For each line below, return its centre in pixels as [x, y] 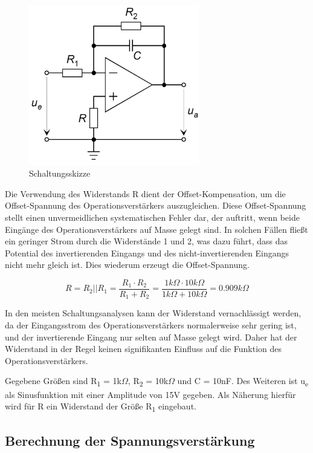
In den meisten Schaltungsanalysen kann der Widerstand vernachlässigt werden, [153, 313]
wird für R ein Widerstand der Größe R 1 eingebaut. [101, 407]
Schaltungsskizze [60, 173]
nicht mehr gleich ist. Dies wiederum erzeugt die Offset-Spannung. [127, 265]
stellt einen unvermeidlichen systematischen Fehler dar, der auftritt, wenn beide [152, 217]
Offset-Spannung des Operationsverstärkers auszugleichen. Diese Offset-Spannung [156, 205]
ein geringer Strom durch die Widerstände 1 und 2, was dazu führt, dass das [147, 241]
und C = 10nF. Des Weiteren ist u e [243, 382]
